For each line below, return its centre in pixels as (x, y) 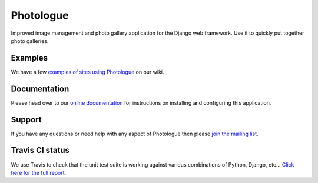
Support (26, 120)
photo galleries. (30, 41)
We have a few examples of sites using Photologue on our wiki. (87, 72)
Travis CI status (40, 150)
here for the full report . (39, 172)
